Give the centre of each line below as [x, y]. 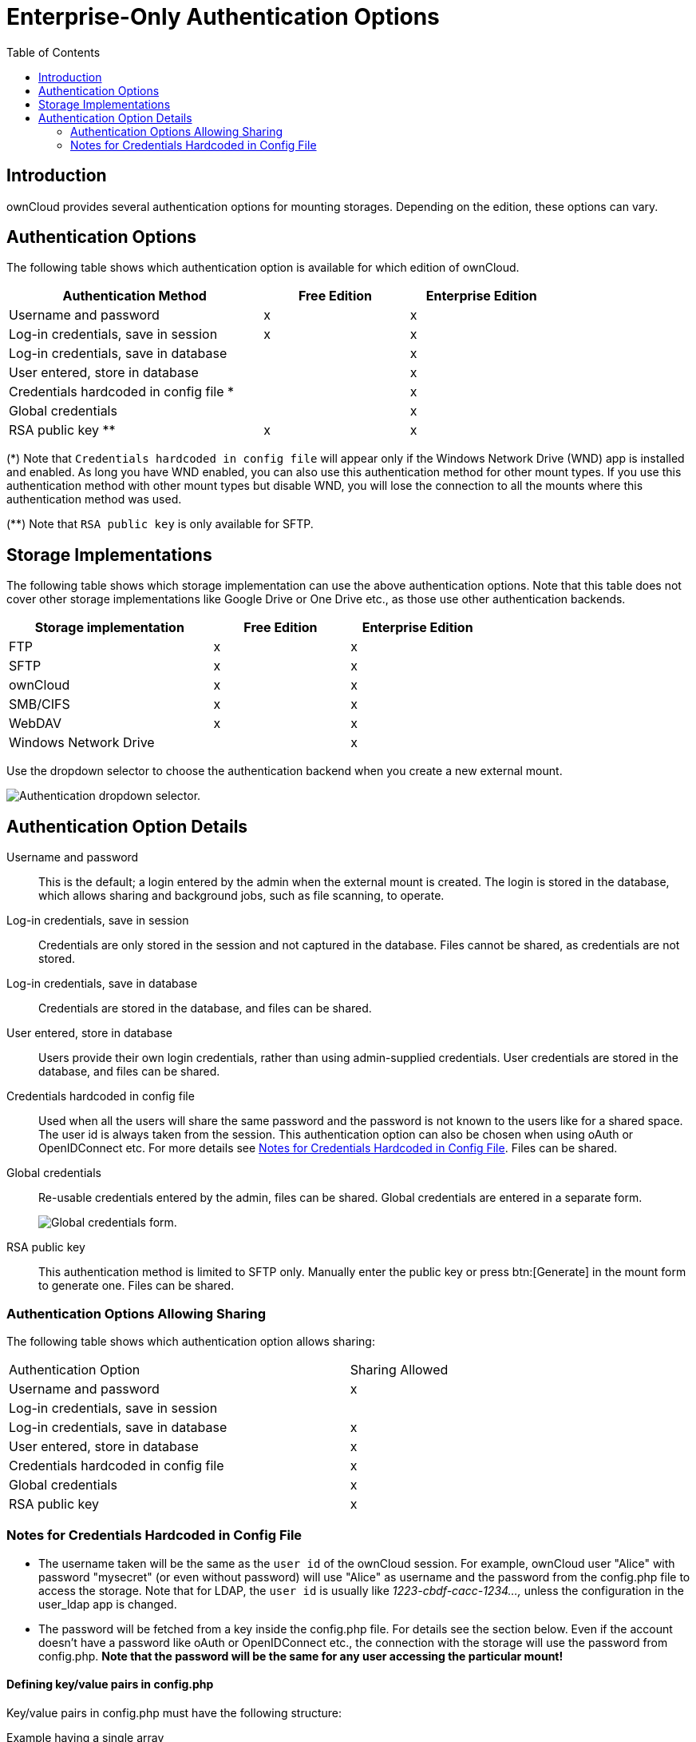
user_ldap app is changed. [108, 1604]
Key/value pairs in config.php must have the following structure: [174, 1712]
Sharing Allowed [399, 1369]
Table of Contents [53, 52]
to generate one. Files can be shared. [136, 1286]
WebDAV [36, 724]
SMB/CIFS [40, 704]
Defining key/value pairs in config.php [110, 1684]
